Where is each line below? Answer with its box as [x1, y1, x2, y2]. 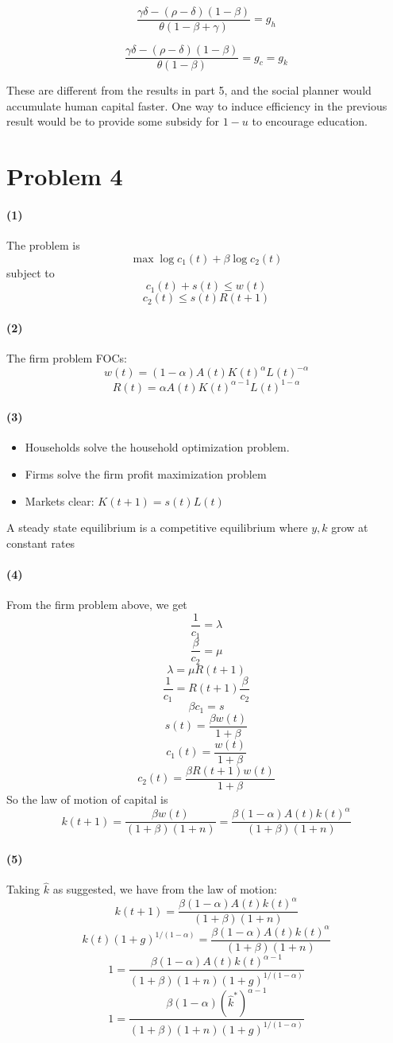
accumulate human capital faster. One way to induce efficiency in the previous [6, 97, 387, 114]
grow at [331, 519, 368, 536]
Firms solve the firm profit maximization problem [25, 466, 267, 483]
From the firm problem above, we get [6, 596, 187, 613]
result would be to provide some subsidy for [6, 113, 219, 130]
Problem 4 [6, 160, 123, 192]
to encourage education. [252, 113, 368, 130]
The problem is [6, 237, 80, 254]
